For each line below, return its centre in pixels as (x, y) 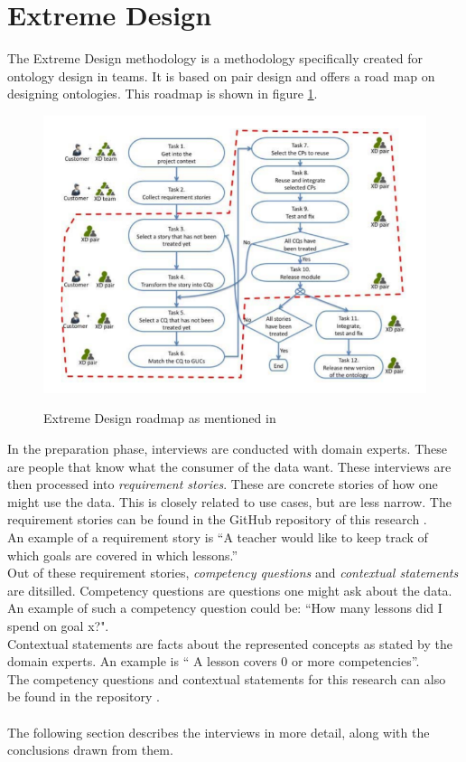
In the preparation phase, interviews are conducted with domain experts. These (228, 449)
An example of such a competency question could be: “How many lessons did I (225, 608)
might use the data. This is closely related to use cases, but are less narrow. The (229, 501)
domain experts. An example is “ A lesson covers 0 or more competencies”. (214, 661)
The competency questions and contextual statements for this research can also (227, 678)
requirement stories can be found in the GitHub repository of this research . (217, 519)
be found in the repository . (84, 696)
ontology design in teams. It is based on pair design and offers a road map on (221, 75)
